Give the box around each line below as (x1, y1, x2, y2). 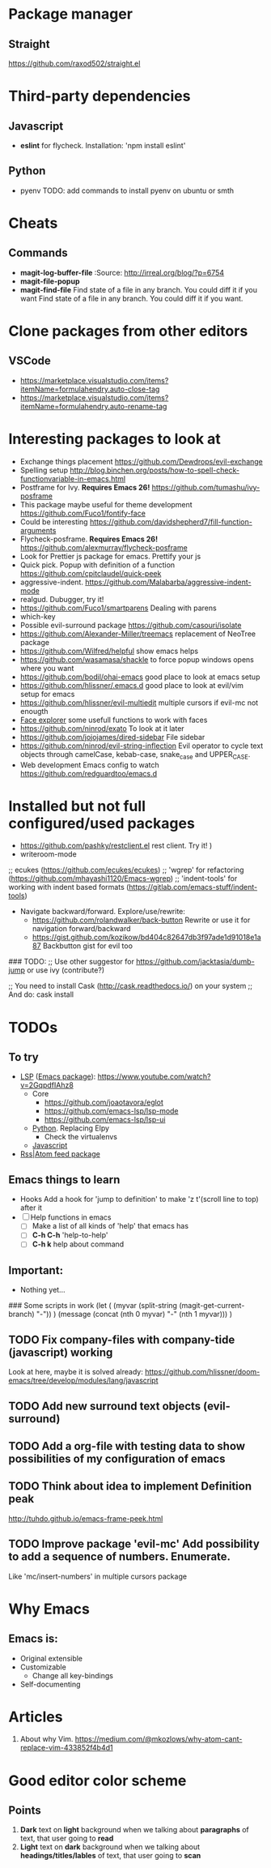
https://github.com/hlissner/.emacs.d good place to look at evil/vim (19, 680, 244, 690)
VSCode (8, 354, 51, 368)
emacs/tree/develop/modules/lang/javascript (8, 1375, 159, 1386)
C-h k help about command (32, 1239, 125, 1249)
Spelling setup (19, 465, 69, 475)
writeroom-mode (19, 849, 77, 859)
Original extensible (19, 1653, 83, 1663)
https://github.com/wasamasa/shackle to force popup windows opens (19, 654, 255, 665)
